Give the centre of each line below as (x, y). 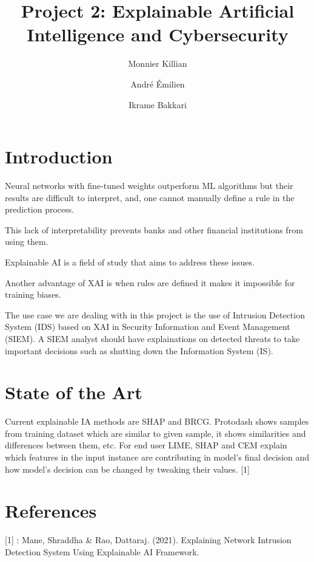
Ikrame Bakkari (158, 104)
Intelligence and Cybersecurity (158, 34)
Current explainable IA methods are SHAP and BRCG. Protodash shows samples (157, 421)
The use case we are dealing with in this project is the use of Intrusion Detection (155, 314)
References (51, 511)
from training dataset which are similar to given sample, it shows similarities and (155, 433)
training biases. (33, 294)
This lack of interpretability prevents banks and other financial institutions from (154, 229)
